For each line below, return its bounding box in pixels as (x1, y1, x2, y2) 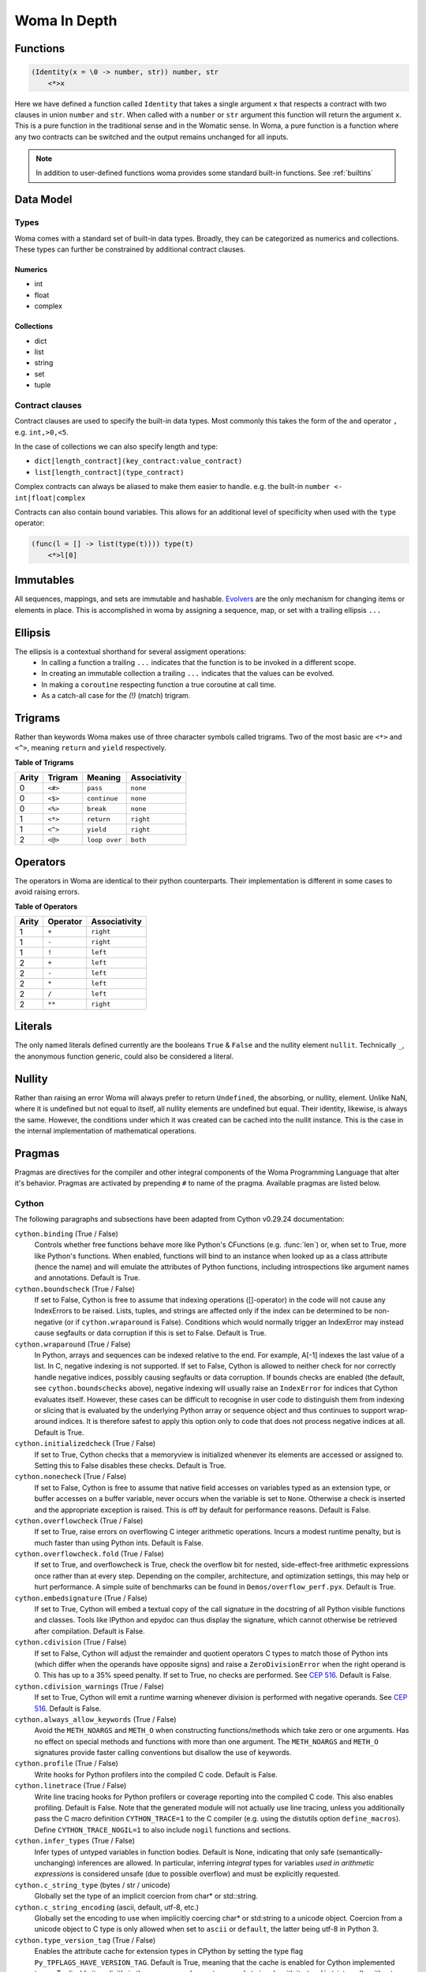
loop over (87, 835, 122, 844)
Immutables (14, 573, 75, 587)
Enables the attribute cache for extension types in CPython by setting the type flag (34, 1947, 304, 1956)
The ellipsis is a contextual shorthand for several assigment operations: (14, 647, 246, 656)
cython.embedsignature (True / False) (14, 1593, 148, 1603)
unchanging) (34, 1858, 76, 1867)
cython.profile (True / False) (14, 1759, 118, 1768)
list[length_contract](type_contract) (34, 468, 185, 476)
